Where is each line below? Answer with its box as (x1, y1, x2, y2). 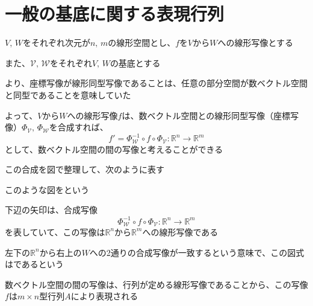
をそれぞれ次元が (22, 36, 90, 49)
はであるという (5, 258, 64, 270)
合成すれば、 (57, 121, 108, 133)
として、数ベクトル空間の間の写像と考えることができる (5, 142, 223, 155)
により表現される (70, 290, 138, 302)
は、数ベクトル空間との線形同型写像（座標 (122, 109, 291, 121)
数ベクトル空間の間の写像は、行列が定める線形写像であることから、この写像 (5, 278, 308, 290)
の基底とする (110, 56, 161, 69)
